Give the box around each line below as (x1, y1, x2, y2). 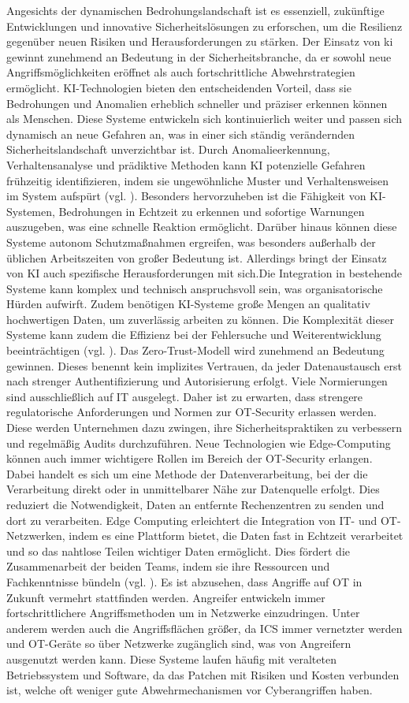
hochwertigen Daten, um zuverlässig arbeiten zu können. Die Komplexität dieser (6, 311, 394, 327)
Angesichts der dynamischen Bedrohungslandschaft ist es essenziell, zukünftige (6, 2, 385, 18)
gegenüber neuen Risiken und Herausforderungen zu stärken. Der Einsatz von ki (6, 33, 393, 50)
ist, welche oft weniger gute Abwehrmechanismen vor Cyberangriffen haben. (6, 682, 373, 698)
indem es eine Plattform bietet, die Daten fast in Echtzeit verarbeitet (69, 527, 403, 544)
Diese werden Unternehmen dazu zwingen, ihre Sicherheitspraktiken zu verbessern (6, 419, 403, 436)
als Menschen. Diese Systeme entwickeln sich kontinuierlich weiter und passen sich (6, 110, 403, 127)
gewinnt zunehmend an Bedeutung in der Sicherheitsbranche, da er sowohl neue (6, 48, 392, 65)
